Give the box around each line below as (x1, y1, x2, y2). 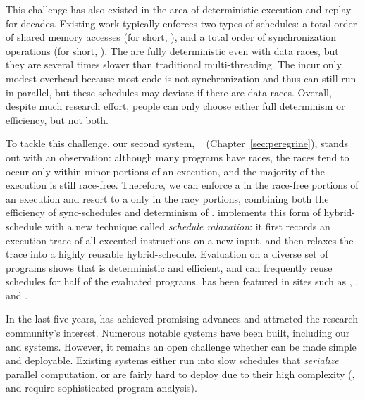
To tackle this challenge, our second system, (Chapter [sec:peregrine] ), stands (6, 136, 349, 151)
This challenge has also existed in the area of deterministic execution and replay (6, 2, 352, 16)
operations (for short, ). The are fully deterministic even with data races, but (6, 43, 339, 58)
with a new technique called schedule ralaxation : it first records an (44, 218, 330, 233)
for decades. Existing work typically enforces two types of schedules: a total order (6, 15, 357, 30)
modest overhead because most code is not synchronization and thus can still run (6, 70, 357, 85)
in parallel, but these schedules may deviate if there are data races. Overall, (6, 85, 332, 99)
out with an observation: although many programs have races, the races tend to (6, 149, 349, 164)
